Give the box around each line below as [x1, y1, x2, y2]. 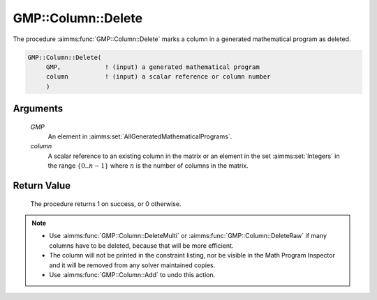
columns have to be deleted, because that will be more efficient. [49, 241, 234, 250]
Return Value [13, 180, 71, 191]
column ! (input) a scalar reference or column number [45, 73, 271, 81]
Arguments [13, 103, 64, 115]
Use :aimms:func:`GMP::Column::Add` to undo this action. [49, 271, 216, 279]
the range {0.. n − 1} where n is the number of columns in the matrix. [47, 161, 249, 170]
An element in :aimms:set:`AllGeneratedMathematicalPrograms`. [47, 132, 232, 141]
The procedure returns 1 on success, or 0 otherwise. [30, 199, 182, 208]
